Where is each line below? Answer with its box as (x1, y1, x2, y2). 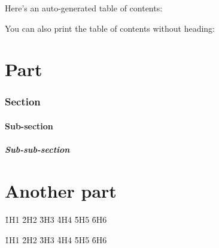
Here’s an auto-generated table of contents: (5, 2, 163, 14)
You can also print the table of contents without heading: (5, 22, 215, 34)
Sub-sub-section (5, 143, 70, 156)
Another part (5, 178, 117, 202)
